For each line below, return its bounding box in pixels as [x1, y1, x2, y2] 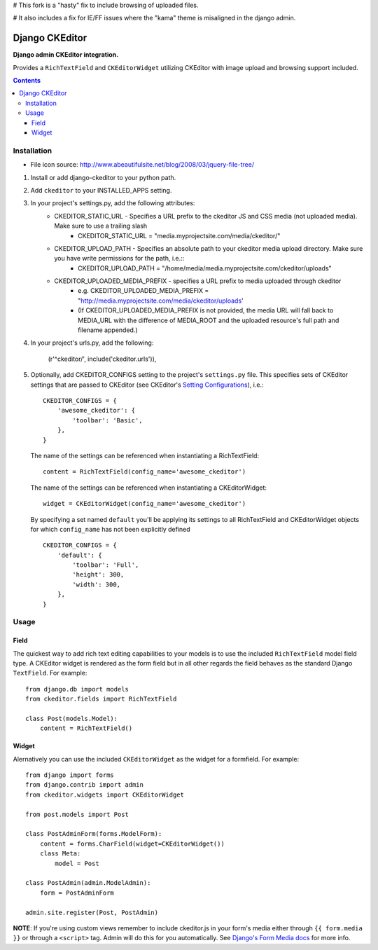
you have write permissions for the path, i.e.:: [54, 254, 185, 263]
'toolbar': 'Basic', [72, 416, 143, 424]
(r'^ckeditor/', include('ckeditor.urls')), [48, 354, 157, 363]
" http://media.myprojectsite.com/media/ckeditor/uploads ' [78, 296, 244, 305]
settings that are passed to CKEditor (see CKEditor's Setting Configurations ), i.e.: [30, 380, 264, 389]
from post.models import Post [25, 810, 129, 818]
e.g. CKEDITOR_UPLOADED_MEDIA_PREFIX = [78, 287, 209, 295]
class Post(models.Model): [25, 715, 118, 722]
